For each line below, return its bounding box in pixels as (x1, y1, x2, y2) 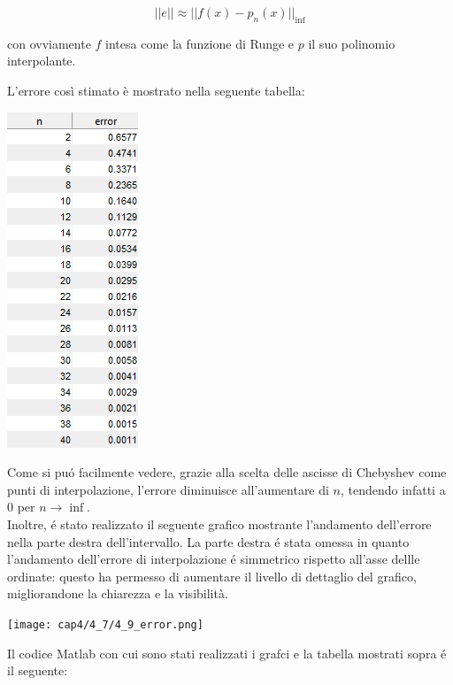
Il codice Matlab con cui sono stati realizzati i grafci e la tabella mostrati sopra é (7, 643, 447, 662)
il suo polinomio (308, 34, 395, 52)
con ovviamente (7, 34, 91, 52)
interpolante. (7, 51, 76, 70)
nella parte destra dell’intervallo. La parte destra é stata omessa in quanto (7, 532, 410, 550)
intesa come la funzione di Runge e (105, 34, 295, 52)
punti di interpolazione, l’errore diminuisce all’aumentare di (7, 480, 329, 498)
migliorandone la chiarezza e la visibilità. (7, 584, 228, 603)
